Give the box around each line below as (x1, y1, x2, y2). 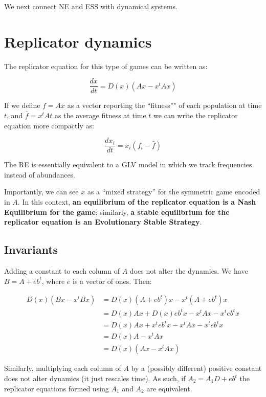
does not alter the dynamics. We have (129, 265, 248, 276)
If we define (4, 100, 40, 111)
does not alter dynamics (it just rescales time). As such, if (4, 373, 186, 383)
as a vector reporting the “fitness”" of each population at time (67, 100, 262, 111)
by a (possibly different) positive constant (131, 363, 262, 373)
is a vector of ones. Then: (73, 275, 152, 286)
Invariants (4, 241, 58, 257)
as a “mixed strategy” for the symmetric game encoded (87, 186, 260, 197)
